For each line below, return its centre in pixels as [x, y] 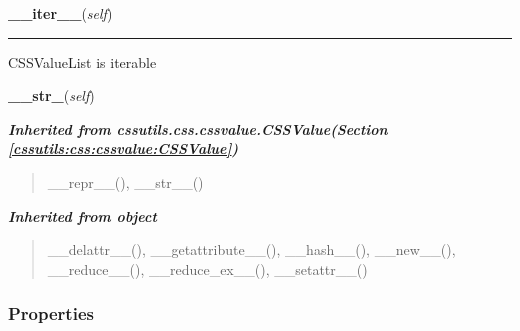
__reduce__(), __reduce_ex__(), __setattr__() [207, 268]
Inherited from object [82, 215]
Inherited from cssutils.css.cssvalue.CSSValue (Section [198, 128]
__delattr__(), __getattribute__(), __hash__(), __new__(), [251, 249]
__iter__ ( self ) [60, 13]
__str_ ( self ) [51, 95]
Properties [51, 313]
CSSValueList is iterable [82, 61]
